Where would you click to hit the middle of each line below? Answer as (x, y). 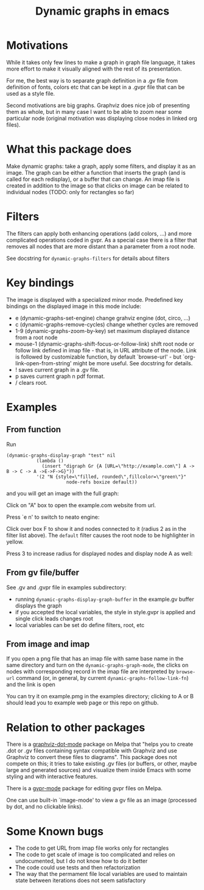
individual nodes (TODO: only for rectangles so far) (70, 192)
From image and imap (48, 644)
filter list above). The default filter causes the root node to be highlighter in (100, 535)
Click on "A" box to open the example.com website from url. (81, 505)
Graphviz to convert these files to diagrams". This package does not (92, 757)
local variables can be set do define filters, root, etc (80, 625)
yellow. (15, 541)
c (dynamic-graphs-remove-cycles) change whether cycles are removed (107, 324)
